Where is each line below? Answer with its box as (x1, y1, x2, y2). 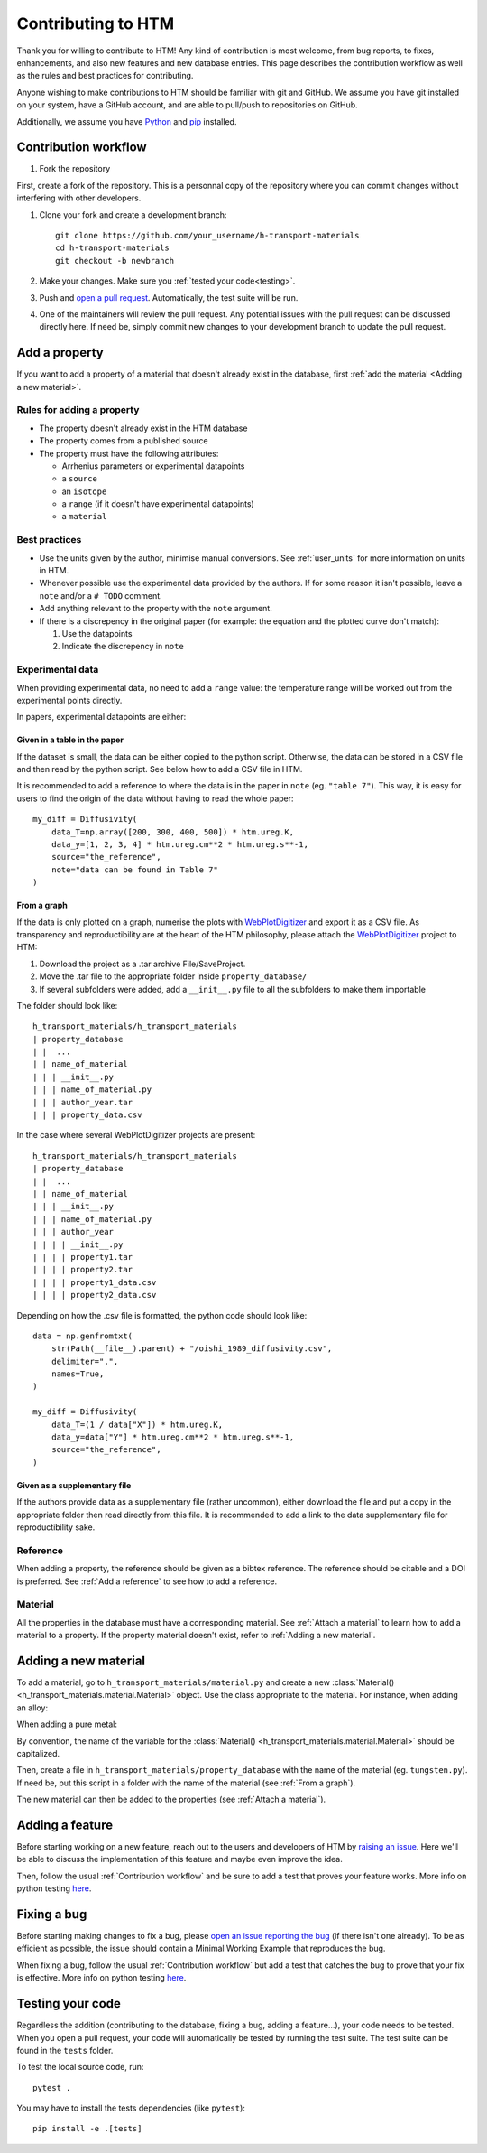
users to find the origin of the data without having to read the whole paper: (16, 793, 294, 804)
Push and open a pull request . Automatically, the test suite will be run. (39, 292, 299, 303)
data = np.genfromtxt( (32, 1330, 133, 1341)
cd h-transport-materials (55, 243, 170, 253)
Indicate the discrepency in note (61, 641, 184, 652)
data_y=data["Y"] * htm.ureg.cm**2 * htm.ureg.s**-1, (51, 1432, 295, 1442)
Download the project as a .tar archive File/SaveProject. (39, 958, 246, 969)
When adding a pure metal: (16, 1719, 117, 1729)
